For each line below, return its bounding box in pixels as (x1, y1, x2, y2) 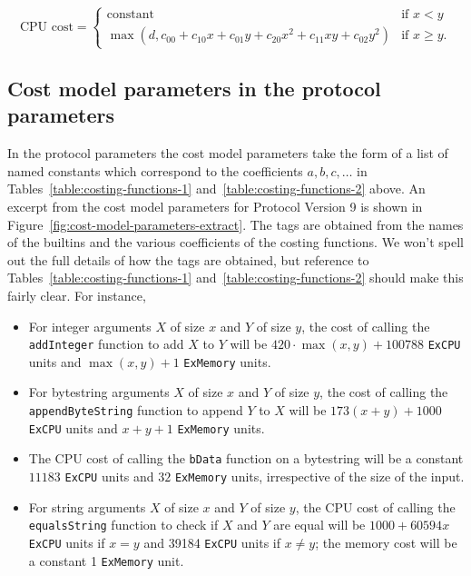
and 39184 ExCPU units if (143, 532, 281, 551)
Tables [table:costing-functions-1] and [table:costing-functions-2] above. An (7, 179, 426, 198)
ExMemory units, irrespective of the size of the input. (174, 466, 465, 485)
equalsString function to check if (28, 515, 219, 534)
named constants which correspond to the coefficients (7, 161, 303, 180)
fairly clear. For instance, (7, 285, 146, 304)
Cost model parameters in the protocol (7, 74, 381, 102)
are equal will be (273, 515, 366, 534)
